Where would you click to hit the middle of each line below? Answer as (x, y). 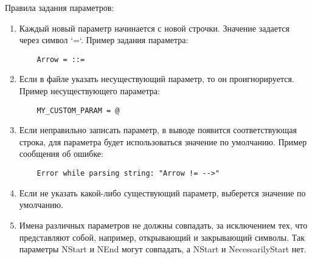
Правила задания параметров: (60, 7)
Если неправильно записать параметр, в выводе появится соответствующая (158, 130)
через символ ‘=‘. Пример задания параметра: (104, 40)
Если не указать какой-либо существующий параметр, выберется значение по (162, 192)
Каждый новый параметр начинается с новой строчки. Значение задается (154, 28)
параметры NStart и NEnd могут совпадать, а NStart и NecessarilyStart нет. (163, 249)
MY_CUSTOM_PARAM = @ (78, 110)
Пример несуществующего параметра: (89, 91)
